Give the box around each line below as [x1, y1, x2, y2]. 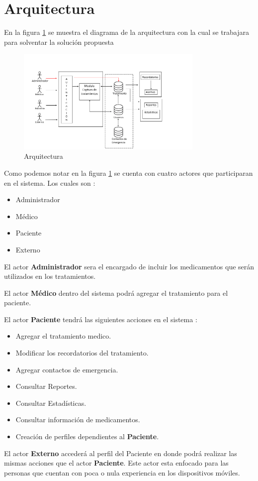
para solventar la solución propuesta [4, 36, 114, 47]
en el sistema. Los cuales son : [4, 177, 95, 188]
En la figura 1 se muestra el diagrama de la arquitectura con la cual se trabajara [4, 27, 250, 37]
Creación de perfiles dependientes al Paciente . [15, 431, 159, 442]
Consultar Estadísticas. [15, 397, 86, 408]
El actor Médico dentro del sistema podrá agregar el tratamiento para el [4, 287, 228, 298]
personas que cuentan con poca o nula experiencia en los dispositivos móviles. [4, 467, 240, 478]
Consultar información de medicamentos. [15, 414, 140, 425]
